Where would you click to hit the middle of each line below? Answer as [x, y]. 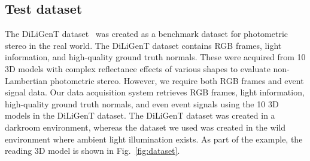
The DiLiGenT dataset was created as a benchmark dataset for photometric [147, 34]
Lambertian [26, 80]
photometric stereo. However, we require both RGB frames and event [177, 80]
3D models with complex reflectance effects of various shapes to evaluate [138, 68]
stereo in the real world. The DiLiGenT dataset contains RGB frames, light [143, 45]
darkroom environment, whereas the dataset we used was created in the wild [145, 127]
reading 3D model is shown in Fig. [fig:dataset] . [92, 151]
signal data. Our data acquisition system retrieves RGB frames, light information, [155, 92]
